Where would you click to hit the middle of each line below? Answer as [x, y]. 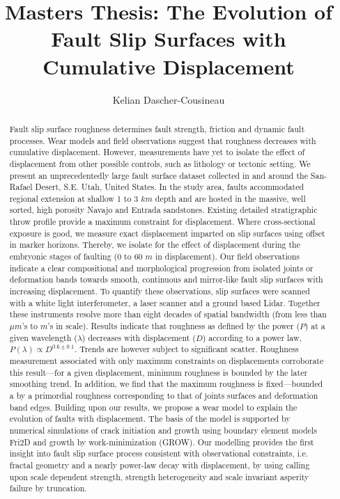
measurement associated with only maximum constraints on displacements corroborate [167, 361]
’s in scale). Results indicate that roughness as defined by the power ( [174, 326]
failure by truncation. [48, 488]
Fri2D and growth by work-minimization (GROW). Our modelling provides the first [162, 442]
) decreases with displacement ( [139, 337]
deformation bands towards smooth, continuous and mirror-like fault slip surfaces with [166, 279]
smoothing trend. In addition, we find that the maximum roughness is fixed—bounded [166, 384]
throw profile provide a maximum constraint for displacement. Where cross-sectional [162, 222]
